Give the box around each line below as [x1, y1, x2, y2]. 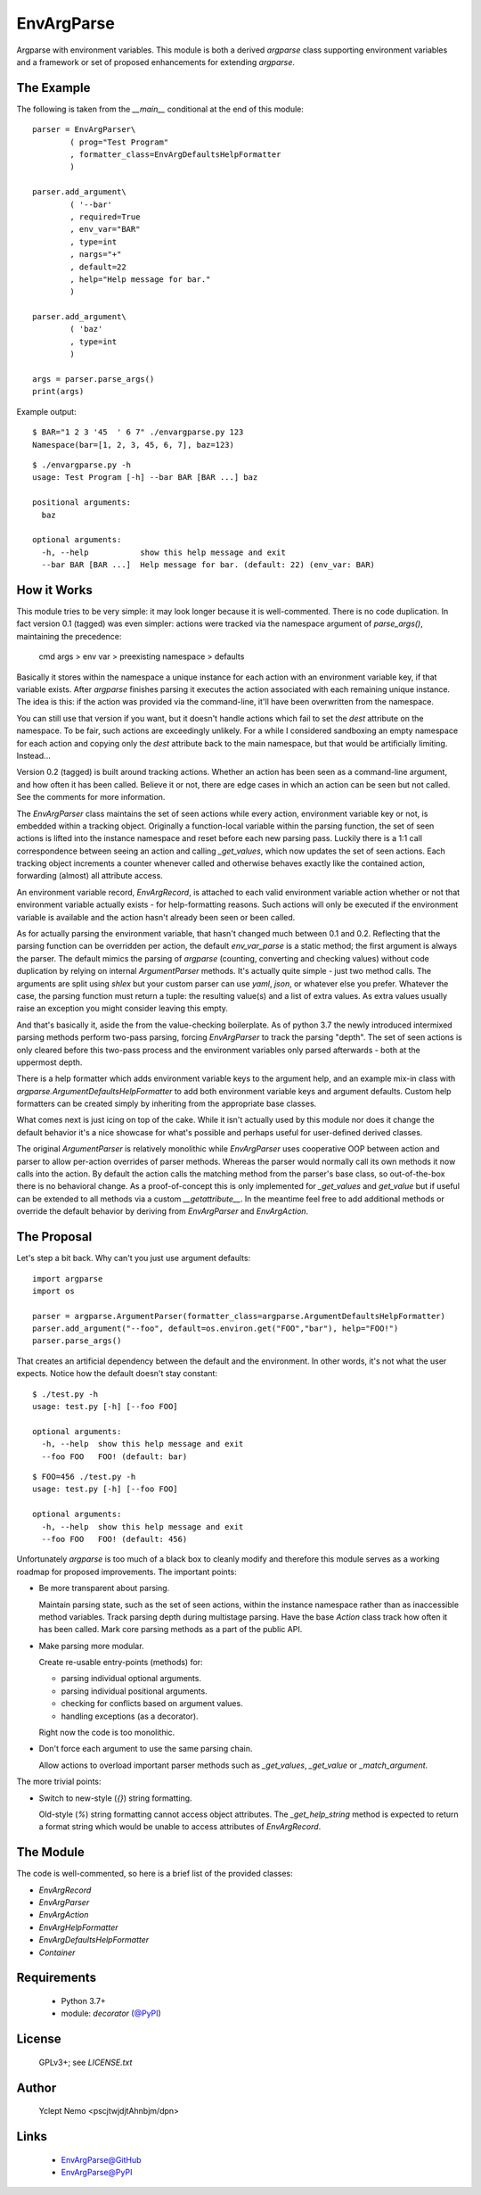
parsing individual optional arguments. [61, 1673, 202, 1684]
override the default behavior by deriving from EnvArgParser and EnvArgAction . [16, 1206, 309, 1217]
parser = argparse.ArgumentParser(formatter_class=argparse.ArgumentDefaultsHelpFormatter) [32, 1311, 445, 1321]
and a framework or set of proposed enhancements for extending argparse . [16, 56, 296, 67]
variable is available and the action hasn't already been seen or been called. [16, 912, 296, 922]
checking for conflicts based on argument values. [61, 1698, 244, 1709]
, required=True [69, 211, 141, 222]
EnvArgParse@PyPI [61, 2167, 133, 2178]
